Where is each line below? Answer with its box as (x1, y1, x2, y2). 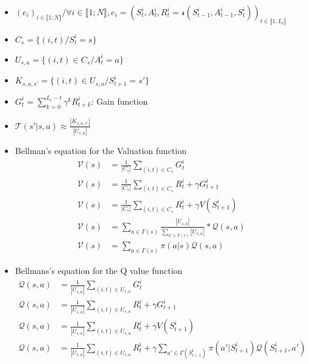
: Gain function (91, 94, 148, 107)
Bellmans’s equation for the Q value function (15, 264, 183, 277)
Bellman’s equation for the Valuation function (15, 144, 186, 157)
